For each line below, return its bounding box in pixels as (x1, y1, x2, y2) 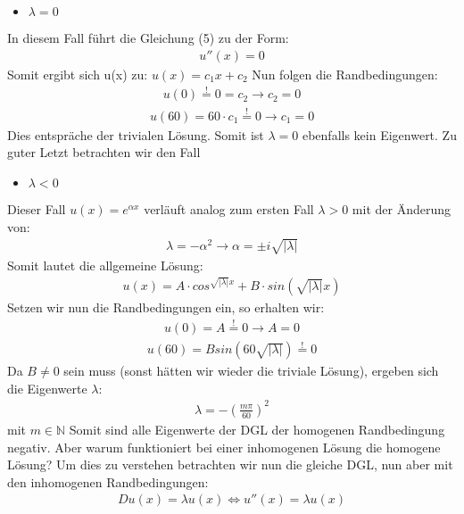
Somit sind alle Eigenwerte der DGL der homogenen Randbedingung (69, 420, 445, 438)
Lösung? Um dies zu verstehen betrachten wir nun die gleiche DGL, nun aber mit (7, 455, 453, 474)
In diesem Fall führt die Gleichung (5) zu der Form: (7, 29, 289, 46)
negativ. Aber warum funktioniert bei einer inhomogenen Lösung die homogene (7, 437, 441, 456)
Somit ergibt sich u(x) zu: (7, 64, 148, 83)
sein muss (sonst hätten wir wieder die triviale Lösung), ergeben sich (63, 361, 439, 380)
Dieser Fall (7, 199, 66, 218)
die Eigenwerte (7, 378, 87, 397)
